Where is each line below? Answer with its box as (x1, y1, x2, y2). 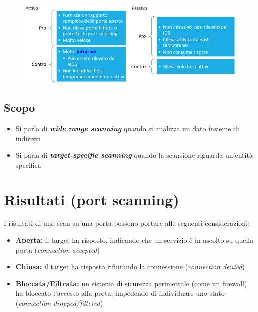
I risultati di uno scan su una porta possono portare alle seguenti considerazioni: (4, 218, 250, 228)
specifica (15, 159, 41, 170)
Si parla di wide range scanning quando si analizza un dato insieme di (15, 123, 239, 133)
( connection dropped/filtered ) (15, 298, 103, 308)
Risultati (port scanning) (4, 189, 179, 209)
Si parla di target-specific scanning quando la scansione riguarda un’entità (15, 150, 253, 160)
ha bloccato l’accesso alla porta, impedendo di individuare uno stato (15, 288, 225, 298)
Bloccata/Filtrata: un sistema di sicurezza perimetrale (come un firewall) (15, 278, 247, 288)
